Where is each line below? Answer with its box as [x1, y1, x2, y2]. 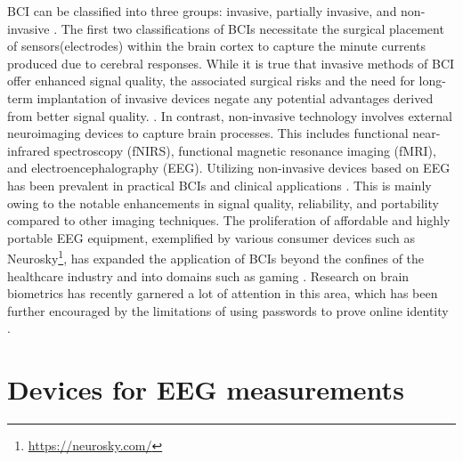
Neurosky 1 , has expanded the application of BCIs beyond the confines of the [7, 247, 425, 267]
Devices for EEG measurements [7, 371, 404, 408]
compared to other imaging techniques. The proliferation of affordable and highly [7, 211, 451, 230]
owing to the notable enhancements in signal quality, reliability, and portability [7, 193, 439, 212]
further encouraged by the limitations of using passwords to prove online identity [7, 301, 449, 319]
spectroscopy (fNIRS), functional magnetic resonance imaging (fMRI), [53, 141, 436, 159]
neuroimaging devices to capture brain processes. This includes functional [7, 124, 409, 142]
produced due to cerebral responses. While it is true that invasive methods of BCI [7, 53, 455, 72]
